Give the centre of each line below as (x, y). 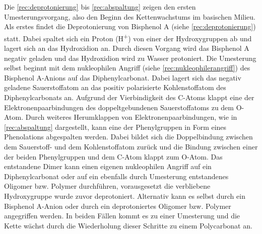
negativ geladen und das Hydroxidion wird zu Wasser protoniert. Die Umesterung (130, 58)
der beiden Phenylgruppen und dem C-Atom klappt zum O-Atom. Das (113, 156)
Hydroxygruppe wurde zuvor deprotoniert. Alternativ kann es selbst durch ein (125, 196)
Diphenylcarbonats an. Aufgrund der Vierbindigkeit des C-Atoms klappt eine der (129, 97)
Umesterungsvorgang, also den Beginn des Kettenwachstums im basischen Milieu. (130, 16)
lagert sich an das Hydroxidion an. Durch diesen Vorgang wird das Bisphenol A (127, 48)
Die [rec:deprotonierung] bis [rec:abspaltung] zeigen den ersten (100, 7)
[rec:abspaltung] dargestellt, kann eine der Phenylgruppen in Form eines (115, 127)
